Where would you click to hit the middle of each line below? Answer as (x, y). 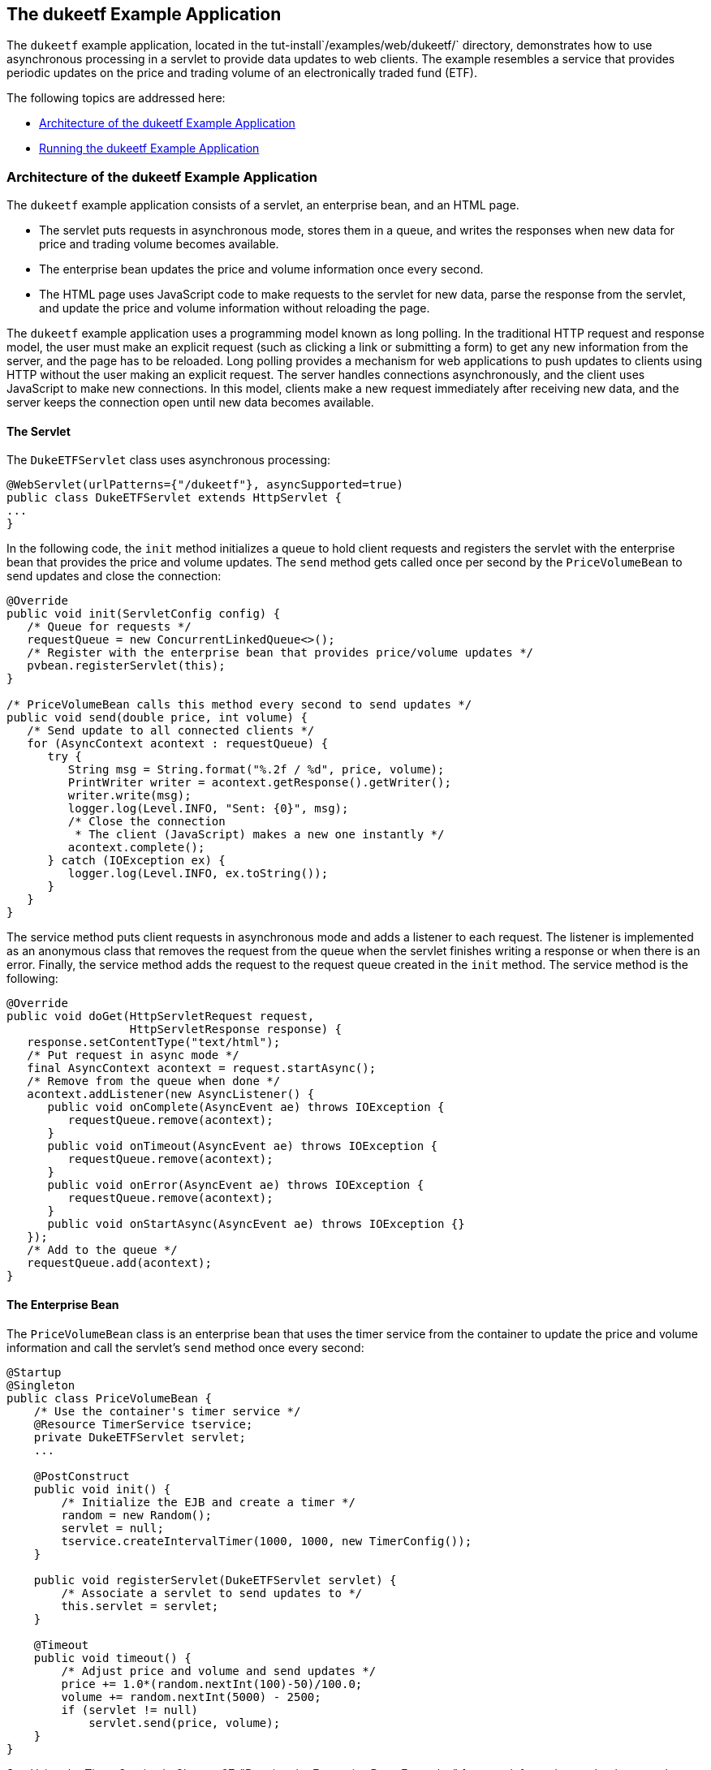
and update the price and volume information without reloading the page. (235, 308)
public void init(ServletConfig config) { (144, 614)
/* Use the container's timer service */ (167, 1411)
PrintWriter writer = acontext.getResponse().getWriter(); (259, 783)
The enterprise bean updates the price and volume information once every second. (261, 269)
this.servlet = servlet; (140, 1606)
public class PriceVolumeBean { (109, 1398)
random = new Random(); (136, 1515)
